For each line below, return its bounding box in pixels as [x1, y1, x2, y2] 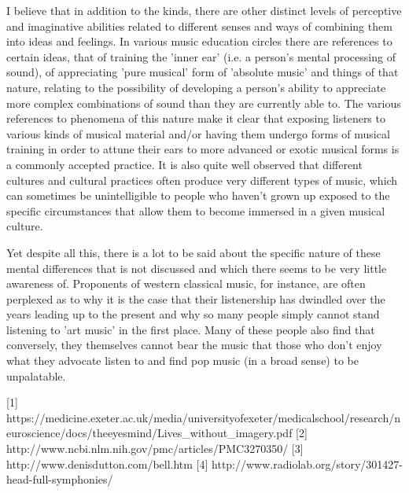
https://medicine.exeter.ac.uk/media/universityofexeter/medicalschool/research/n [6, 409, 401, 425]
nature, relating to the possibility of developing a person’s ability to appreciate [6, 79, 386, 95]
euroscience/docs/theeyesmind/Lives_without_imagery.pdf [6, 425, 293, 441]
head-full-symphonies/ [6, 471, 113, 487]
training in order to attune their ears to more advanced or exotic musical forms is [6, 141, 400, 157]
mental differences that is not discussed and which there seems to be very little [6, 259, 387, 276]
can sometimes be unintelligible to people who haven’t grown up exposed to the [6, 187, 390, 204]
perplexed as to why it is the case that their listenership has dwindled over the [6, 290, 385, 307]
